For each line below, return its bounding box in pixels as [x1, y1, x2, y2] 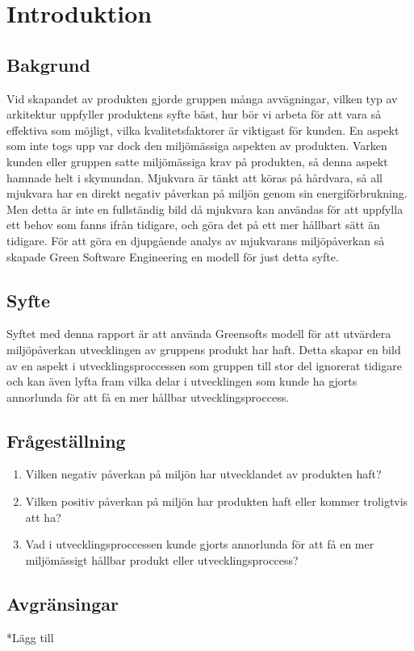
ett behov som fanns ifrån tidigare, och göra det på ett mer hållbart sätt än [6, 216, 380, 233]
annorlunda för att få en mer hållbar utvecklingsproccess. [6, 388, 290, 405]
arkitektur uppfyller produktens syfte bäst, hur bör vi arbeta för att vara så [6, 106, 382, 123]
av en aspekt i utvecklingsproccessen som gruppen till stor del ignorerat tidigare [6, 357, 402, 373]
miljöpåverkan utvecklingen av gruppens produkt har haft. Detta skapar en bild [6, 340, 401, 357]
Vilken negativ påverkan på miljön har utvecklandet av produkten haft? [25, 465, 382, 482]
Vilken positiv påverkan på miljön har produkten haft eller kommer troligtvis [25, 493, 408, 510]
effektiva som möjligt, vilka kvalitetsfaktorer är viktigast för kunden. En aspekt [6, 121, 399, 138]
